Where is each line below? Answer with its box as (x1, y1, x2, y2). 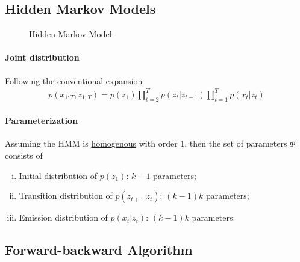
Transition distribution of (19, 189, 113, 202)
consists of (5, 148, 43, 161)
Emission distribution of (19, 211, 108, 224)
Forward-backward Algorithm (5, 240, 193, 259)
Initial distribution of (19, 169, 98, 181)
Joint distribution (5, 51, 80, 64)
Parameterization (5, 114, 78, 127)
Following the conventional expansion (5, 74, 143, 87)
